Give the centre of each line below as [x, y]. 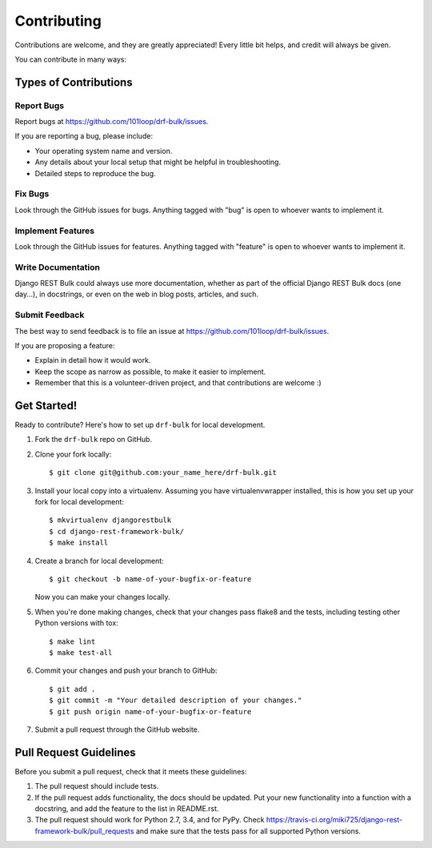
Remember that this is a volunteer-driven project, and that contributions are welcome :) [178, 383]
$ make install [79, 543]
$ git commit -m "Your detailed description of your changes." [176, 700]
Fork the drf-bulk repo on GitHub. [93, 440]
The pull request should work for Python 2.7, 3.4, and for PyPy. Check [150, 820]
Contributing [58, 21]
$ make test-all [81, 652]
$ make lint [72, 641]
